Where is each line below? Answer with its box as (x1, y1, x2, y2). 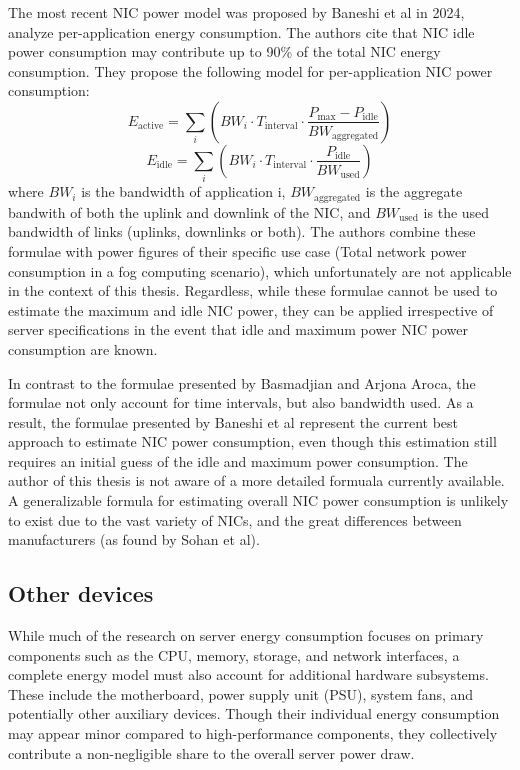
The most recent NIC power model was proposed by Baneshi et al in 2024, (8, 2, 465, 22)
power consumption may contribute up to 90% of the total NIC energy (8, 41, 441, 62)
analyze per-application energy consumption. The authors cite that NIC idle (8, 21, 475, 42)
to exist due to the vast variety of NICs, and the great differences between (8, 509, 462, 530)
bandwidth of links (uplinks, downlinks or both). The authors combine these (8, 221, 476, 242)
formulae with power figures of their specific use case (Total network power (8, 240, 467, 261)
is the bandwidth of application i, (81, 181, 286, 202)
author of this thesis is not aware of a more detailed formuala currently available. (8, 470, 505, 491)
